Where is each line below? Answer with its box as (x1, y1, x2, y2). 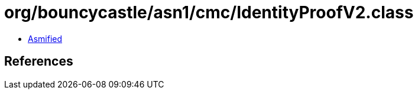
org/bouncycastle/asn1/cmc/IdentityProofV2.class (4, 2, 414, 22)
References (4, 54, 73, 69)
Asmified (28, 33, 63, 44)
